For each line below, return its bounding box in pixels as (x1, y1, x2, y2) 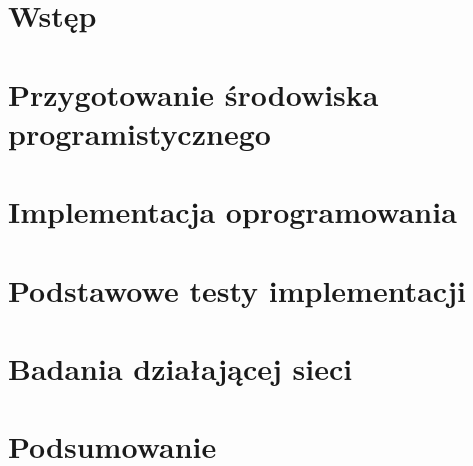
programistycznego (8, 112, 271, 153)
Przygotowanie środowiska (8, 73, 379, 114)
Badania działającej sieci (8, 347, 353, 388)
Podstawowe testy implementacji (8, 269, 466, 310)
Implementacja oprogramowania (8, 191, 457, 232)
